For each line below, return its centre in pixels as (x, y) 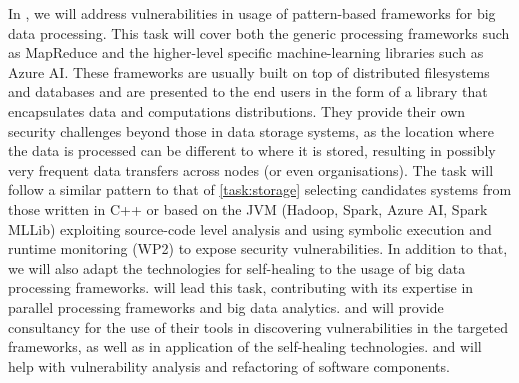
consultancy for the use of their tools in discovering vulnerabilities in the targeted (258, 326)
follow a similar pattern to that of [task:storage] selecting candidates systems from (260, 189)
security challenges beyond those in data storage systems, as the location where (251, 130)
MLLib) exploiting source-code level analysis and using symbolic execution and (250, 228)
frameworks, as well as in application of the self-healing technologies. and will (245, 346)
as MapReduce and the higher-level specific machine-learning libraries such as (246, 52)
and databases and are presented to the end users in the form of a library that (248, 91)
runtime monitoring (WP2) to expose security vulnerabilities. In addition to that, (258, 248)
